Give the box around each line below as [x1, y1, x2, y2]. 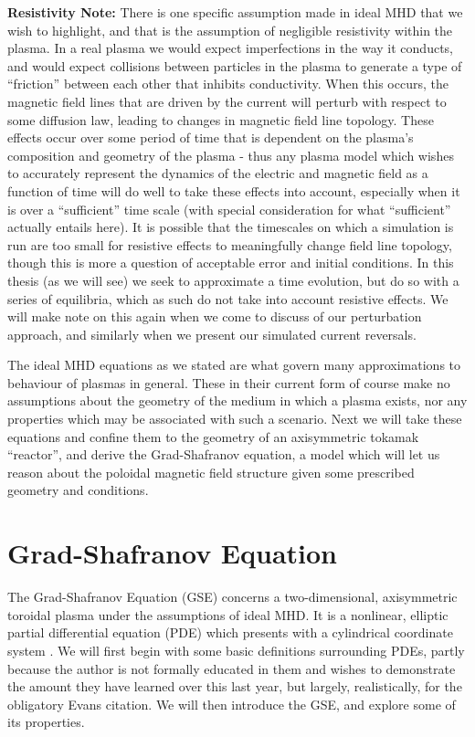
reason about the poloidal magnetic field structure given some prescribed [7, 462, 415, 481]
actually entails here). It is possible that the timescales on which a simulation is [7, 217, 454, 237]
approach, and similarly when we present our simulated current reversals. [7, 324, 417, 343]
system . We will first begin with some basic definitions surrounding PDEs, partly [7, 640, 465, 659]
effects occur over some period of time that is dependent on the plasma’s [7, 128, 414, 147]
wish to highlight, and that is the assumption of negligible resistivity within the [7, 20, 453, 39]
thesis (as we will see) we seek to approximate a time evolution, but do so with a [7, 270, 459, 290]
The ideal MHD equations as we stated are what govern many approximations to [7, 355, 461, 374]
